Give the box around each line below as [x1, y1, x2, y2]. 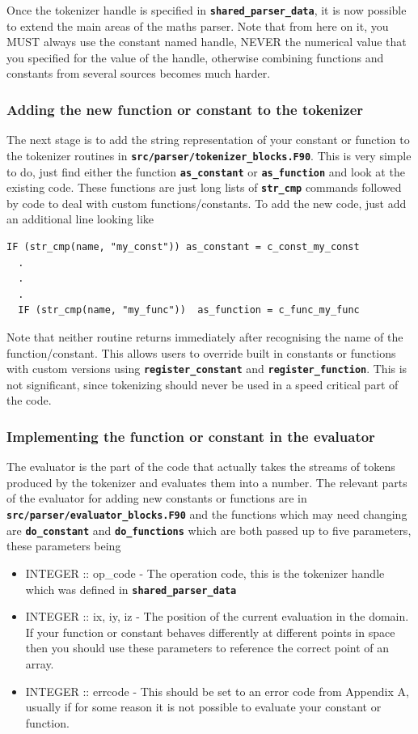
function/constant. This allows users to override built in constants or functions [6, 344, 396, 361]
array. [25, 655, 54, 672]
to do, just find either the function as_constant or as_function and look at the [6, 163, 405, 180]
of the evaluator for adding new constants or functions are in [6, 490, 307, 507]
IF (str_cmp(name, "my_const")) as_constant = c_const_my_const [6, 241, 360, 252]
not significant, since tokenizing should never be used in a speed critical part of [6, 375, 399, 392]
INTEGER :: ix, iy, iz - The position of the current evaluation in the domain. [25, 608, 409, 625]
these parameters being [6, 537, 121, 554]
